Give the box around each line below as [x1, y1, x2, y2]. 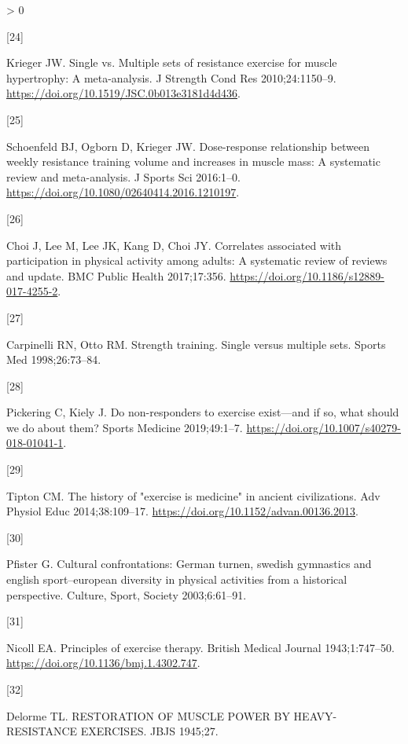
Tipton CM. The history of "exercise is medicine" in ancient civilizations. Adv [6, 487, 380, 504]
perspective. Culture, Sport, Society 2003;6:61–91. [6, 586, 247, 603]
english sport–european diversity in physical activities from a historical [6, 571, 347, 588]
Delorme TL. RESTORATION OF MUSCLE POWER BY [6, 707, 290, 724]
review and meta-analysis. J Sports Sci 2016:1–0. [6, 168, 241, 185]
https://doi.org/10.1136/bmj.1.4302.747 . [6, 654, 200, 671]
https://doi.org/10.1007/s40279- [246, 419, 402, 435]
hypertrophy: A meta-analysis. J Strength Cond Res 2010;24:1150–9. [6, 69, 336, 86]
